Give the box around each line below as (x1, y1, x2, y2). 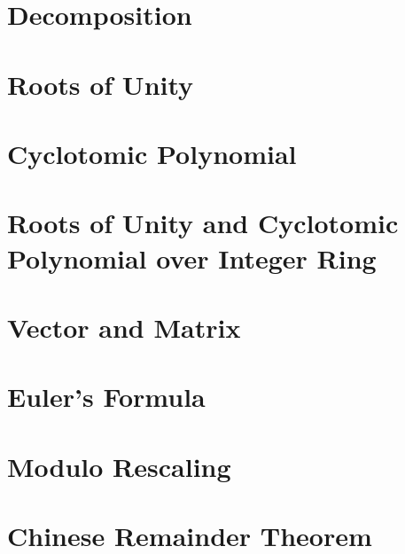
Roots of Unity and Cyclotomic (7, 205, 399, 241)
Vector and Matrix (7, 308, 241, 345)
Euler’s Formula (7, 378, 206, 415)
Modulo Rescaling (7, 448, 231, 484)
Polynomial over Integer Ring (7, 239, 377, 276)
